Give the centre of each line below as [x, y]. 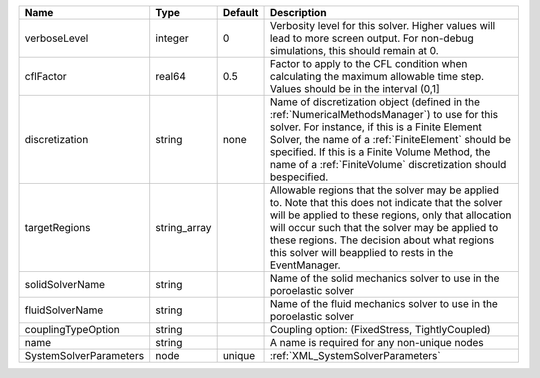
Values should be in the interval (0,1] [354, 88]
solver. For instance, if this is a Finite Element [375, 127]
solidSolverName [64, 284]
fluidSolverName [64, 310]
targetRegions [57, 227]
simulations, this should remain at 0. [354, 50]
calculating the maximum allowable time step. [377, 76]
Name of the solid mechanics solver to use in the [384, 278]
